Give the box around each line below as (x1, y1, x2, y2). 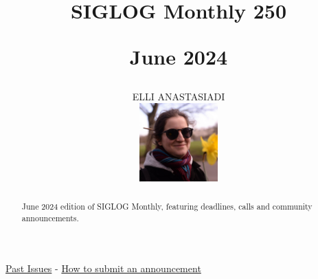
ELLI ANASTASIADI (132, 89, 225, 103)
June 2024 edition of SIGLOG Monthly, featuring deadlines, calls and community (21, 200, 313, 212)
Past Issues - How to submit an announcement (5, 261, 201, 276)
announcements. (21, 212, 79, 223)
